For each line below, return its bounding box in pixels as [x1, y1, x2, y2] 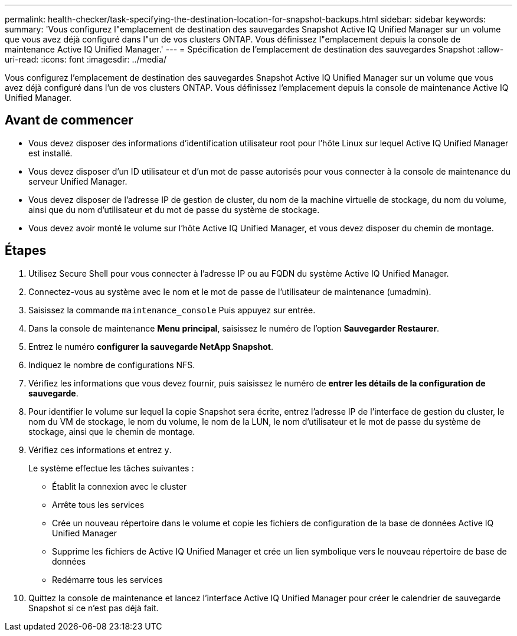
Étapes [5, 243, 47, 258]
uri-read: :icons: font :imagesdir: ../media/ [5, 54, 166, 64]
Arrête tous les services [52, 499, 145, 510]
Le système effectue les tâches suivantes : [28, 463, 194, 473]
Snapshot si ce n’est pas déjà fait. [28, 602, 159, 613]
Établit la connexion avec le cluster [52, 481, 187, 491]
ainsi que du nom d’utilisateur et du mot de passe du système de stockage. [28, 204, 320, 215]
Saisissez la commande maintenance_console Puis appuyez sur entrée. [28, 304, 316, 315]
